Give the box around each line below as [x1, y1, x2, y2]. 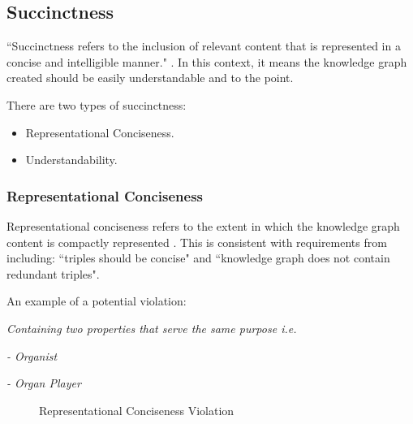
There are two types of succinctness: [6, 96, 187, 113]
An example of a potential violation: [6, 292, 187, 309]
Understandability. [25, 151, 118, 168]
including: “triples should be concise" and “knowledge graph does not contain [6, 249, 390, 266]
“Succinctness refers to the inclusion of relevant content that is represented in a [6, 37, 401, 54]
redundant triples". [6, 265, 100, 282]
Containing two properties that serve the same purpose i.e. [6, 319, 297, 336]
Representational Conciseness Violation [39, 401, 234, 418]
